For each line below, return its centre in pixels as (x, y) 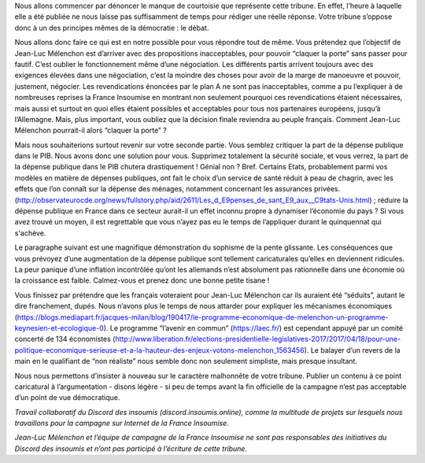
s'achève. (30, 233)
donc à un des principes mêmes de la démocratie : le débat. (112, 28)
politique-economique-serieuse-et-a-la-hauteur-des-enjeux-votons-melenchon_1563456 (159, 350)
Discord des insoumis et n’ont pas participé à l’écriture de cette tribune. (131, 448)
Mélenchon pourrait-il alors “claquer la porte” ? (91, 131)
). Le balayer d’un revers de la (352, 350)
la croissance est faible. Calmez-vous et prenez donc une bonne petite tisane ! (142, 280)
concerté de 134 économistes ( (65, 339)
